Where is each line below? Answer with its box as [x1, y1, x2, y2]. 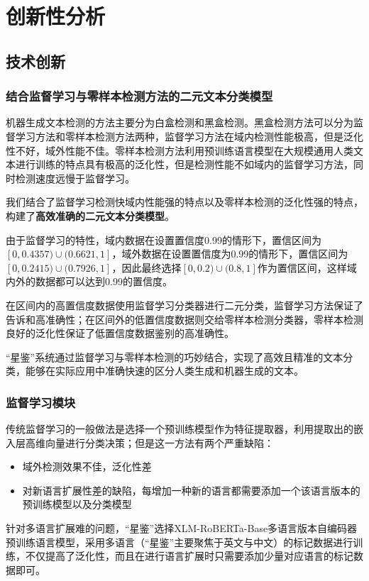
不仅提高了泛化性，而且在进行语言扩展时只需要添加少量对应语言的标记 [25, 548, 353, 563]
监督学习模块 [6, 393, 76, 411]
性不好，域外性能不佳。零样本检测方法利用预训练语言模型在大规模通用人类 [6, 143, 353, 157]
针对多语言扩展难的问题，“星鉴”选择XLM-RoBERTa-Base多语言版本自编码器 [6, 521, 358, 536]
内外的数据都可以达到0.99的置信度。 [6, 274, 172, 289]
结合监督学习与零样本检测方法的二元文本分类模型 [6, 87, 273, 105]
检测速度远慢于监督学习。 [15, 170, 135, 185]
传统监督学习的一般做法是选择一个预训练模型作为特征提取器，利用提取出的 [6, 421, 353, 436]
